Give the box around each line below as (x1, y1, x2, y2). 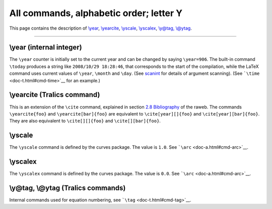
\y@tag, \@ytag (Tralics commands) (9, 183, 126, 192)
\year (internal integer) (9, 43, 83, 52)
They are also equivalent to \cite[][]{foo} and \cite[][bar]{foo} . (9, 118, 161, 124)
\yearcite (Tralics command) (9, 90, 100, 99)
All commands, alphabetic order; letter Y (9, 8, 183, 19)
